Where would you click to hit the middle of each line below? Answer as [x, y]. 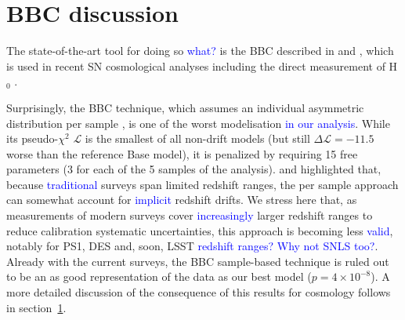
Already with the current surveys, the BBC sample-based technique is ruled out [198, 261]
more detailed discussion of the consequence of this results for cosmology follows [199, 292]
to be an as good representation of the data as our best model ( [159, 276]
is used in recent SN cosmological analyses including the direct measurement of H [202, 65]
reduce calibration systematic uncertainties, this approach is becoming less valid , [200, 230]
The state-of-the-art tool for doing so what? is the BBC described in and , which [200, 51]
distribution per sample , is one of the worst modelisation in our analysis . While [198, 123]
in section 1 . [36, 307]
